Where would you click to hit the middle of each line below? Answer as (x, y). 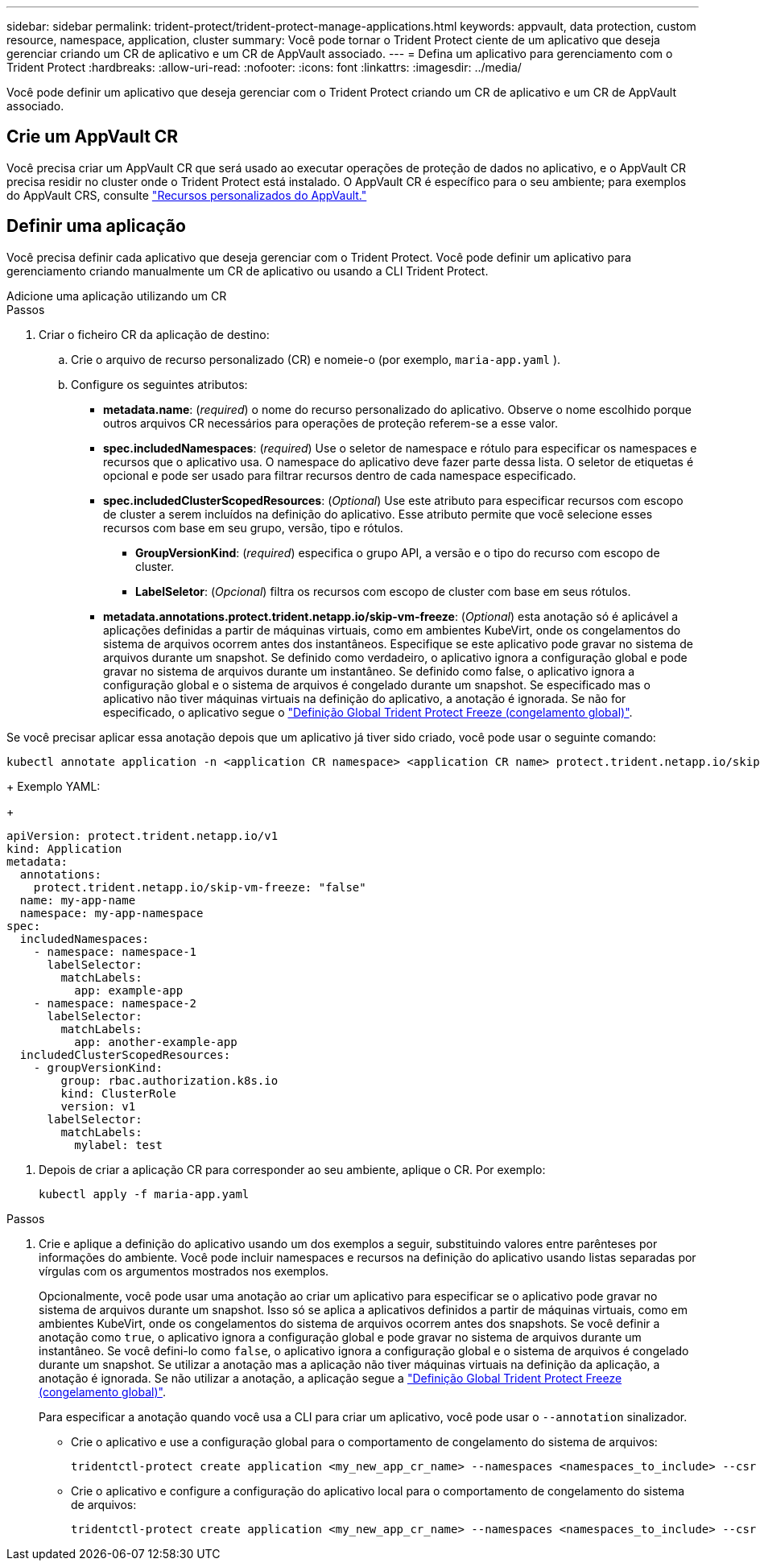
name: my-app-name (78, 900)
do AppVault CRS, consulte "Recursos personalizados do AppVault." (187, 195)
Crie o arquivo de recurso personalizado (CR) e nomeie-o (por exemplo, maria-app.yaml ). (316, 359)
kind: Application (64, 848)
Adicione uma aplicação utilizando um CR (117, 296)
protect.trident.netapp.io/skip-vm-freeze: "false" (200, 887)
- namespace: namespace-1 (115, 951)
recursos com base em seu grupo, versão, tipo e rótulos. (253, 527)
